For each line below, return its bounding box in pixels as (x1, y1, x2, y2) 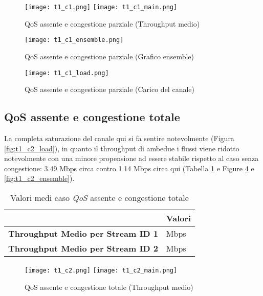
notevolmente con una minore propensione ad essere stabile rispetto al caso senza (4, 153, 259, 164)
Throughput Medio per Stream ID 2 (8, 242, 158, 254)
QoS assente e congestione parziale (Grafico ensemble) (25, 51, 194, 61)
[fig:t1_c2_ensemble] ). (4, 173, 75, 184)
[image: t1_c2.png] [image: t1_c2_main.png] (25, 266, 178, 274)
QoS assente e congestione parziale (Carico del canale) (25, 84, 194, 95)
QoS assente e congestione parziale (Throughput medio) (25, 18, 200, 29)
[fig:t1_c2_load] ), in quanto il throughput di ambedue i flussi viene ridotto (4, 143, 239, 153)
